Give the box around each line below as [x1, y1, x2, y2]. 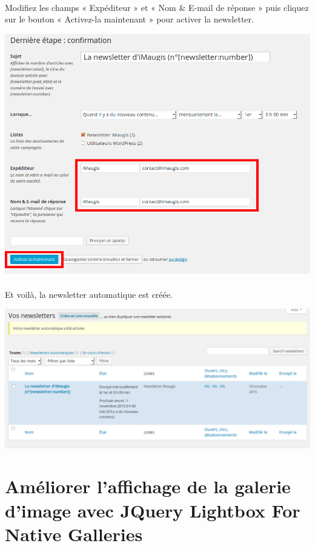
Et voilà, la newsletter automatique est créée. [5, 288, 173, 300]
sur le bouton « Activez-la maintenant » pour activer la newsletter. [5, 13, 254, 25]
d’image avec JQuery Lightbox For [5, 497, 300, 522]
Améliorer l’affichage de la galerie [5, 474, 291, 499]
